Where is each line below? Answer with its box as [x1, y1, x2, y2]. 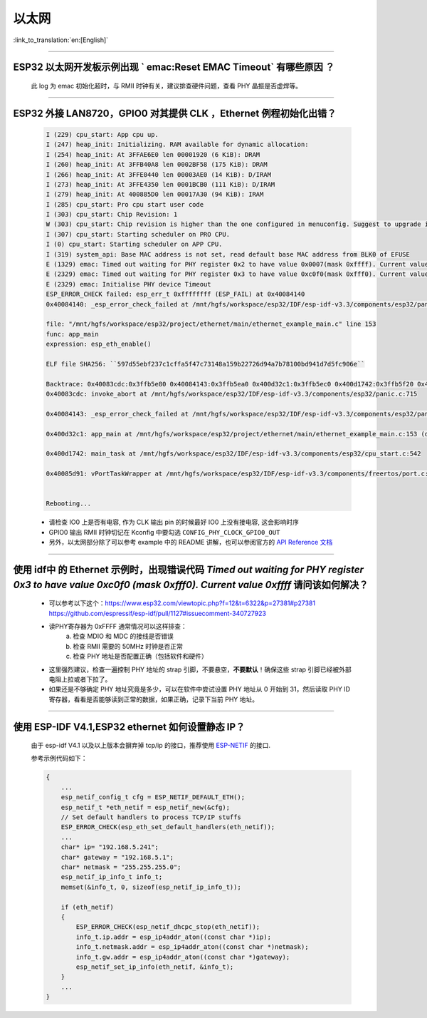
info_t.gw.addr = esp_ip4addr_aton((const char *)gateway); [75, 952, 290, 961]
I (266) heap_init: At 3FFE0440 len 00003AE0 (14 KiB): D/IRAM [46, 170, 272, 178]
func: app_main [46, 330, 99, 338]
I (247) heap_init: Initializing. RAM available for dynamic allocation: [46, 140, 309, 149]
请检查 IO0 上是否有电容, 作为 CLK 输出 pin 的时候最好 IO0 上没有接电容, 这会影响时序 [48, 518, 299, 527]
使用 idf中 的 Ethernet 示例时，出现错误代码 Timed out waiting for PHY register [13, 563, 364, 575]
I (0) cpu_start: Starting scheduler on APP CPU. [46, 240, 223, 249]
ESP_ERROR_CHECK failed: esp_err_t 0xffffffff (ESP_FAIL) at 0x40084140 [46, 290, 305, 299]
